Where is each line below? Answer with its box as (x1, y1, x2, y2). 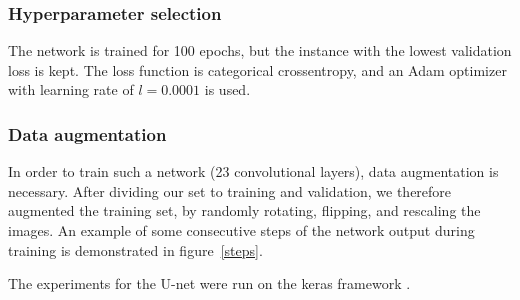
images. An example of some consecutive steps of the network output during (8, 220, 475, 240)
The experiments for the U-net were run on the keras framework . (8, 273, 411, 294)
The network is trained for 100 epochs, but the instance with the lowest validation (8, 40, 512, 61)
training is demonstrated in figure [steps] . (8, 239, 263, 260)
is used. (204, 79, 251, 100)
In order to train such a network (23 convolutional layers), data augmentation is (8, 161, 499, 182)
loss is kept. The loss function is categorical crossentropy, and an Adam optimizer (8, 59, 507, 80)
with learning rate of (8, 79, 134, 100)
